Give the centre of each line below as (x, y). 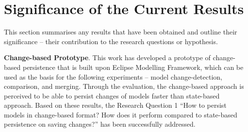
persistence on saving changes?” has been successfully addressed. (100, 124)
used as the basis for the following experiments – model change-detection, (113, 76)
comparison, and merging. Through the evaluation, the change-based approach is (124, 86)
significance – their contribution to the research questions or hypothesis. (111, 41)
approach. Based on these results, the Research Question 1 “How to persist (115, 105)
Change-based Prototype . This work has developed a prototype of (107, 58)
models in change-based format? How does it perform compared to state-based (121, 114)
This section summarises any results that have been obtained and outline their (121, 32)
